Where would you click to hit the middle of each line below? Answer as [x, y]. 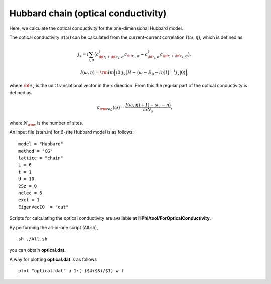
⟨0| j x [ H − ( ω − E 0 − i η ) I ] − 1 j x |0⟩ [151, 73]
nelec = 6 [30, 193]
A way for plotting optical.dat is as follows [53, 259]
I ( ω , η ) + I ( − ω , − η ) [148, 105]
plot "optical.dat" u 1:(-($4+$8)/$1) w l [71, 271]
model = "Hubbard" [41, 144]
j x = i [83, 55]
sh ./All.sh [33, 239]
